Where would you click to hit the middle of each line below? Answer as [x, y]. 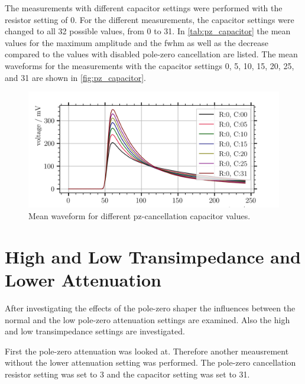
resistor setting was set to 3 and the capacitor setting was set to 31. [127, 374]
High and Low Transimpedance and [153, 256]
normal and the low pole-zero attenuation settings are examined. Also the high [147, 319]
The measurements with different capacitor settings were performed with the [144, 8]
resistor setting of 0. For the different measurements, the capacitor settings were [150, 19]
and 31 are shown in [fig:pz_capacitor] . [75, 77]
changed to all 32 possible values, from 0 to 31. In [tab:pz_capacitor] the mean [148, 31]
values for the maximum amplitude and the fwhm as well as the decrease [137, 42]
